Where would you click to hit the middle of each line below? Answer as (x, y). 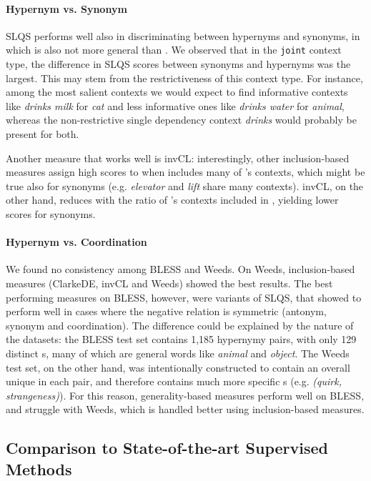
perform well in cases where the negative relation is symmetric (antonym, (166, 311)
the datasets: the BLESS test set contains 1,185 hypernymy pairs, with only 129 (181, 339)
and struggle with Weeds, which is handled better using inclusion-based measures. (185, 409)
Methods (39, 468)
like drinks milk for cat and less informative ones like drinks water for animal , (175, 105)
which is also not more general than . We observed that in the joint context (174, 50)
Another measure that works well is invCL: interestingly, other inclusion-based (178, 158)
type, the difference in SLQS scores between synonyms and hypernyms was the (178, 64)
